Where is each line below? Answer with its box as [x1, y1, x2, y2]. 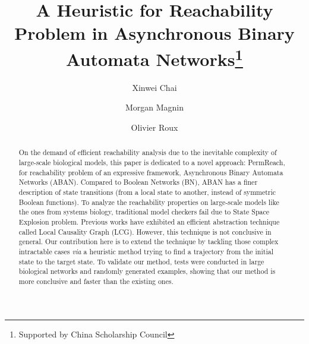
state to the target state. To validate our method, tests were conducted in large [18, 256, 264, 266]
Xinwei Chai [132, 81, 177, 93]
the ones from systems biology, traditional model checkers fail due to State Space [18, 207, 269, 217]
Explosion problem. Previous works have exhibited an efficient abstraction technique [18, 217, 280, 226]
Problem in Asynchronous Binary [14, 21, 295, 45]
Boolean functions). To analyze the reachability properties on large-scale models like [18, 197, 279, 207]
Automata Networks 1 [66, 44, 243, 71]
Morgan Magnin [125, 101, 184, 113]
